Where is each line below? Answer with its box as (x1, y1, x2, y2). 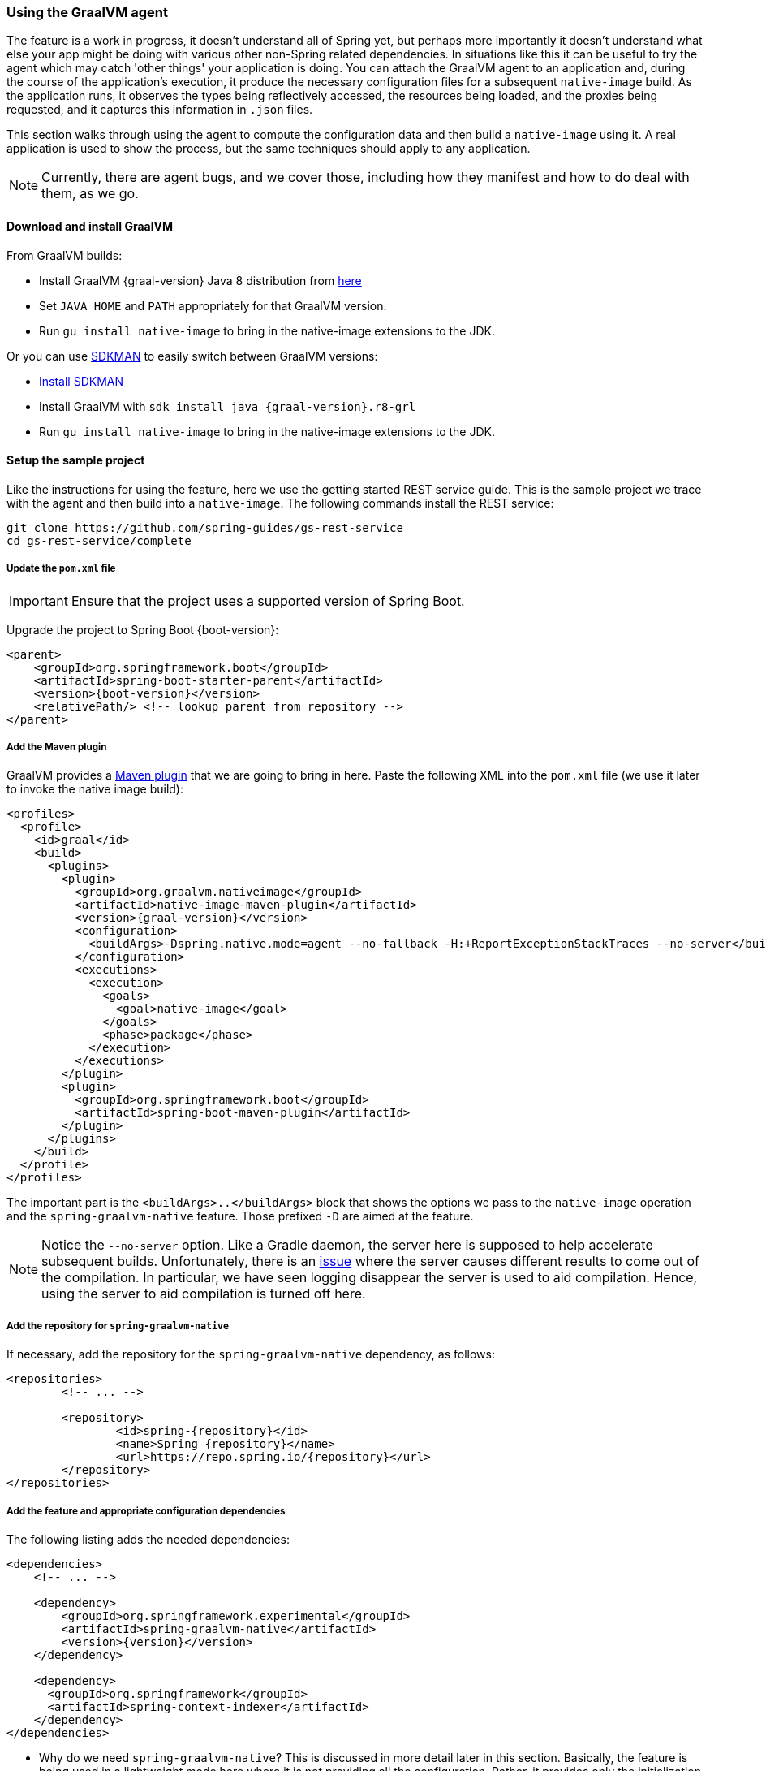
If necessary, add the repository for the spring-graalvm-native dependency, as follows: (6, 1347, 495, 1362)
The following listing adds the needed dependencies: (6, 1531, 290, 1546)
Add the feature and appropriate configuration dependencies (6, 1505, 286, 1517)
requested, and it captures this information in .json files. (6, 102, 313, 117)
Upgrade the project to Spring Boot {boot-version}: (6, 622, 279, 637)
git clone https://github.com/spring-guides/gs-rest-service (6, 521, 403, 534)
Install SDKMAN (39, 374, 123, 388)
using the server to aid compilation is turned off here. (41, 1285, 366, 1302)
